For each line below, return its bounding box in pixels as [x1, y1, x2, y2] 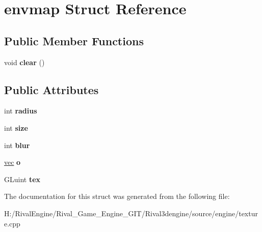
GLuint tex [4, 173, 41, 184]
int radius [4, 105, 37, 116]
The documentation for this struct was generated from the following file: [4, 191, 230, 201]
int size [4, 122, 28, 133]
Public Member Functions [4, 33, 144, 48]
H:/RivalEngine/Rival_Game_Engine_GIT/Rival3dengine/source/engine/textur [4, 208, 258, 218]
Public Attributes [4, 81, 99, 97]
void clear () [4, 56, 45, 67]
